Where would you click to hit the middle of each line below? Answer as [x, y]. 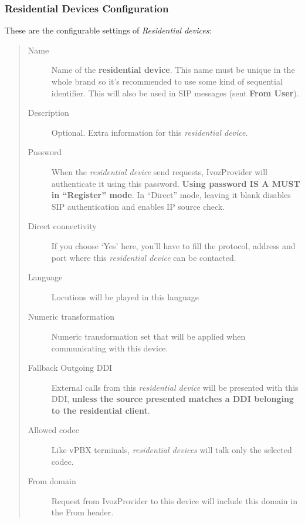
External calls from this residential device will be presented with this [175, 387]
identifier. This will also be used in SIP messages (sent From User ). [175, 93]
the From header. [82, 512]
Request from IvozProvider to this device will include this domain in [174, 500]
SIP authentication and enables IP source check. [138, 206]
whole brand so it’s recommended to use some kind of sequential [167, 81]
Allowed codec [53, 430]
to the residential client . [101, 410]
